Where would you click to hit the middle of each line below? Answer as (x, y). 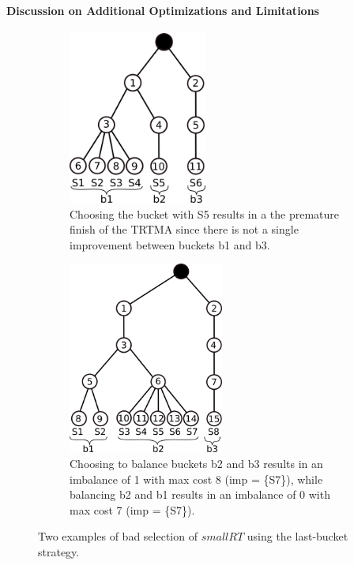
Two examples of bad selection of (118, 536)
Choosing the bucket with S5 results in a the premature (205, 213)
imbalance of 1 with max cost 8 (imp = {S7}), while (196, 479)
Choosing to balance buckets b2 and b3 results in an (196, 463)
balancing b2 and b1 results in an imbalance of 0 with (200, 494)
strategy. (59, 551)
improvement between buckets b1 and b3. (170, 244)
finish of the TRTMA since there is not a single (184, 229)
